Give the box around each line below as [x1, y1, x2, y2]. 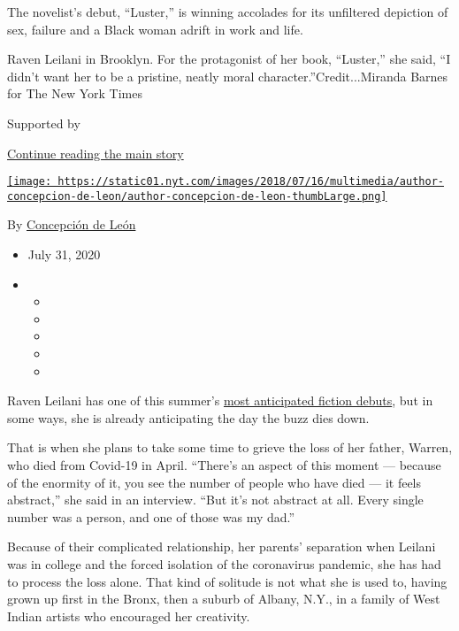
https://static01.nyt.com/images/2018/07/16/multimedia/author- [57, 175, 444, 189]
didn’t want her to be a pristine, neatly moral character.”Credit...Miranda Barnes [7, 66, 448, 85]
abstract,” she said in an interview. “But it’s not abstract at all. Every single [7, 490, 424, 509]
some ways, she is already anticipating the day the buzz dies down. [7, 408, 370, 427]
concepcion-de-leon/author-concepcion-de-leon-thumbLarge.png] [7, 189, 387, 203]
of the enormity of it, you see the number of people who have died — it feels [7, 473, 422, 491]
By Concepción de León [7, 215, 136, 234]
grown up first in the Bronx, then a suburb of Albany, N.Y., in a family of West [7, 589, 440, 608]
